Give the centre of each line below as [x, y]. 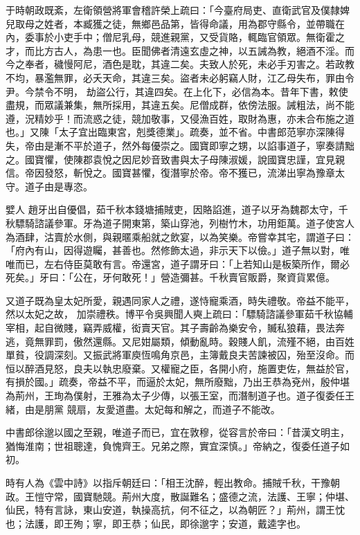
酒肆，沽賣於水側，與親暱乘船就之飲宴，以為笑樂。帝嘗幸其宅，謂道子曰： [184, 236]
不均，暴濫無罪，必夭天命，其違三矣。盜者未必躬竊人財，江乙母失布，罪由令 [180, 77]
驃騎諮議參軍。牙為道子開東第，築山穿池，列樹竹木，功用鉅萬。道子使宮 [180, 223]
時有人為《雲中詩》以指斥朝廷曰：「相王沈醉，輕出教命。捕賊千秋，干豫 [168, 482]
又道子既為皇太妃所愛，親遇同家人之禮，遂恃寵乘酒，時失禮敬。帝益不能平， [180, 300]
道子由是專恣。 [58, 186]
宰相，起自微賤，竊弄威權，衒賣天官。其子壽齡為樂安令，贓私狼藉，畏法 [170, 328]
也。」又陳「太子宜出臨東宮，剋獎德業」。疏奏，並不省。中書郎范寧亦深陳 [170, 132]
